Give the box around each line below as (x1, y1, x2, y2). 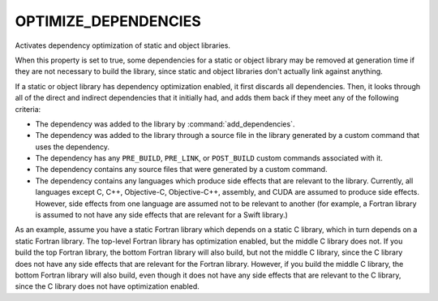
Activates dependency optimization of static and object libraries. (15, 41, 231, 50)
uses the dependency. (35, 142, 109, 152)
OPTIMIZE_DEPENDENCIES (15, 12, 202, 30)
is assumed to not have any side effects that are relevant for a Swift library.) (35, 210, 288, 220)
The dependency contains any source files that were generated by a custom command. (35, 165, 328, 174)
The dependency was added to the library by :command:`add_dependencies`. (35, 118, 295, 129)
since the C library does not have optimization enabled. (15, 282, 200, 291)
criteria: (15, 104, 41, 114)
